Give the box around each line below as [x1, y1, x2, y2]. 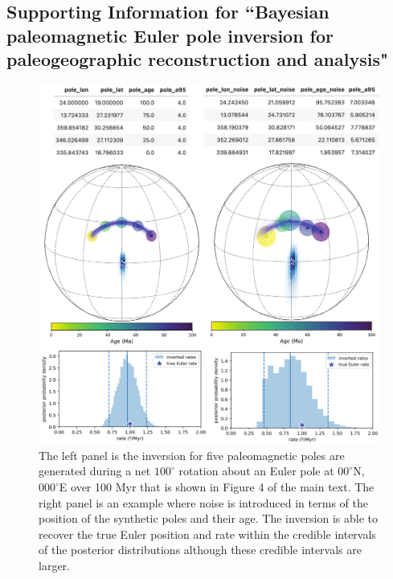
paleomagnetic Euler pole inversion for [6, 23, 334, 47]
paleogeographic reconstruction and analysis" [6, 47, 389, 72]
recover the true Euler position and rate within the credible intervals [39, 525, 376, 542]
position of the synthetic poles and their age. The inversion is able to [39, 510, 379, 527]
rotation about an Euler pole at [178, 462, 334, 479]
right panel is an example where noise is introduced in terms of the [39, 494, 368, 511]
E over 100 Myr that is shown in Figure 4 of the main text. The [59, 478, 375, 495]
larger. [39, 556, 70, 573]
